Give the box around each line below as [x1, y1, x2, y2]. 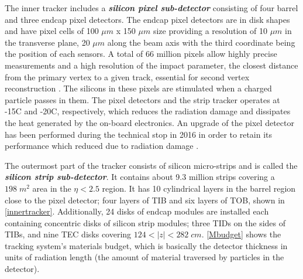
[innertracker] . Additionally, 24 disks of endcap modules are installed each [5, 205, 269, 217]
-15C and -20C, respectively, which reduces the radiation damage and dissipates [5, 105, 291, 117]
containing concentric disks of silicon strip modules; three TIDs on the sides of [5, 216, 286, 229]
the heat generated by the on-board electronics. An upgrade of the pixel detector [5, 116, 294, 128]
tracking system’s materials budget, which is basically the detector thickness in [5, 239, 288, 251]
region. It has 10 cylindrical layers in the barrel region [102, 182, 296, 194]
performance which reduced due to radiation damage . [5, 139, 199, 152]
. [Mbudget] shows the [201, 228, 281, 240]
